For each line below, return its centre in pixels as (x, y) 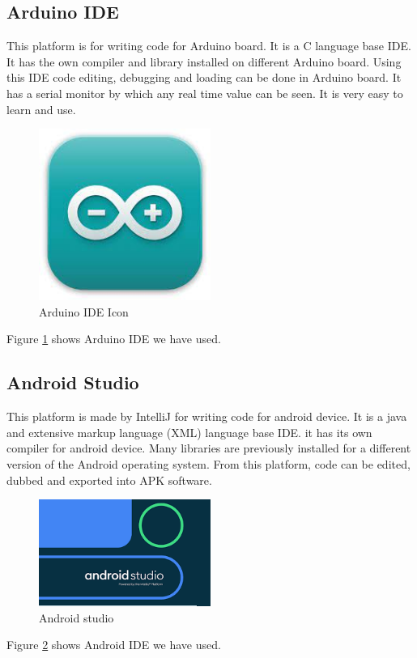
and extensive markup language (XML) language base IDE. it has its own (189, 432)
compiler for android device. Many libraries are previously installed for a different (209, 448)
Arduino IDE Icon (84, 311)
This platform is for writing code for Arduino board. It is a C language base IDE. (209, 46)
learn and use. (41, 109)
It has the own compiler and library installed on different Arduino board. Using (204, 61)
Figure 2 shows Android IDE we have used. (114, 645)
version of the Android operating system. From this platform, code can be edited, (208, 463)
